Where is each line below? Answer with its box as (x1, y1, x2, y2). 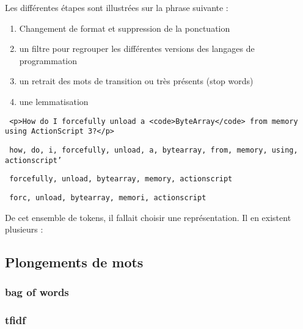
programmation (19, 54, 78, 67)
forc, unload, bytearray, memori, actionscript (9, 193, 206, 202)
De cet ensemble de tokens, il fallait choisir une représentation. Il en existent (5, 211, 291, 223)
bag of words (5, 284, 69, 300)
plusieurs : (5, 223, 43, 236)
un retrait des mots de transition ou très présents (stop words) (19, 74, 254, 87)
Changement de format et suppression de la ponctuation (19, 21, 230, 34)
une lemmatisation (19, 95, 89, 107)
